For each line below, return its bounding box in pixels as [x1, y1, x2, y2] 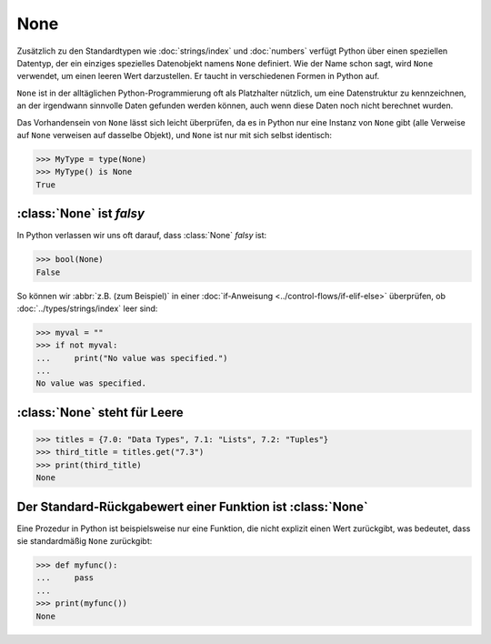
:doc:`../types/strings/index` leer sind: [16, 303, 158, 314]
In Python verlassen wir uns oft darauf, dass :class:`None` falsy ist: [16, 230, 267, 241]
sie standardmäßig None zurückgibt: [16, 536, 153, 547]
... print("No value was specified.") [35, 353, 228, 363]
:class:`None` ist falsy [16, 206, 145, 222]
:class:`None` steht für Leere [16, 405, 184, 420]
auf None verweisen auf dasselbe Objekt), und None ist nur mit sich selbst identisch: [16, 129, 332, 140]
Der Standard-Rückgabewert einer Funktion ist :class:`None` [16, 498, 368, 514]
